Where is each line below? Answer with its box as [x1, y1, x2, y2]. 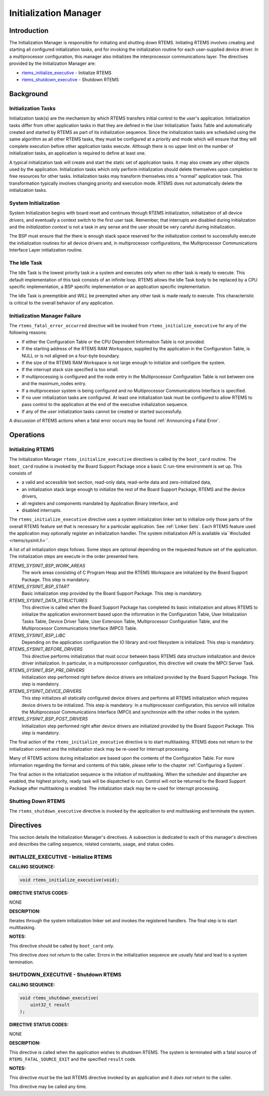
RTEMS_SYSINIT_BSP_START [9, 583, 70, 589]
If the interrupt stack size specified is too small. [21, 367, 119, 373]
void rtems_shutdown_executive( [19, 995, 99, 1001]
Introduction [9, 26, 49, 35]
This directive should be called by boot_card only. [9, 943, 115, 949]
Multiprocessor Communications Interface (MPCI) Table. [21, 625, 137, 631]
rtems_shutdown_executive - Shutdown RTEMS [21, 77, 119, 83]
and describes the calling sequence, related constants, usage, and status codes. [9, 841, 175, 847]
